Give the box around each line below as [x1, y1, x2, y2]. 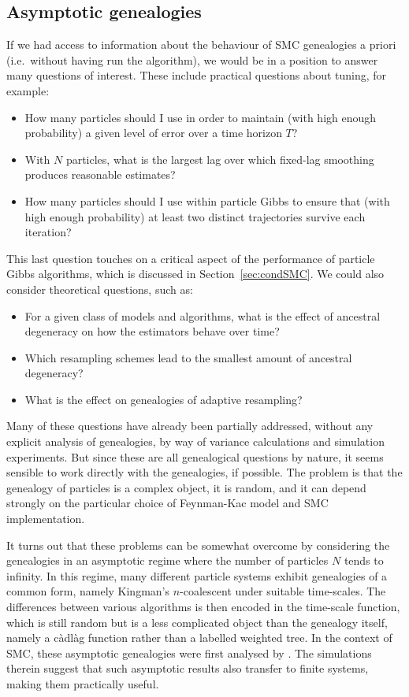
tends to [344, 552, 384, 569]
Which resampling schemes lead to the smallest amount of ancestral [24, 349, 352, 365]
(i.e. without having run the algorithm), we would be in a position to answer [6, 51, 378, 68]
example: [6, 82, 50, 98]
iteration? [24, 224, 72, 240]
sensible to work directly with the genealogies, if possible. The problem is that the [6, 464, 403, 480]
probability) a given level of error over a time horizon [24, 124, 282, 141]
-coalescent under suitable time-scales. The [180, 583, 386, 599]
